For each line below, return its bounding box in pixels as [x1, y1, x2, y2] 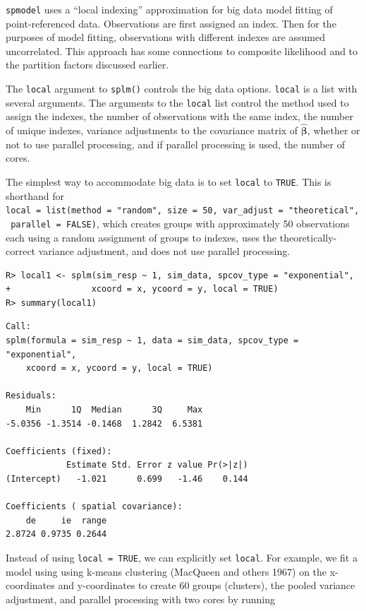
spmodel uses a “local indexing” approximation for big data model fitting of [6, 2, 333, 16]
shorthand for [6, 188, 65, 203]
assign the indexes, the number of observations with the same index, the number [6, 109, 353, 124]
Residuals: [6, 391, 56, 401]
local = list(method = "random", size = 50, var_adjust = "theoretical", [6, 206, 360, 216]
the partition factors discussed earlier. [6, 57, 169, 72]
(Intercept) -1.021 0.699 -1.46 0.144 [6, 474, 248, 484]
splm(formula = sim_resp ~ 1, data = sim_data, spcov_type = [6, 336, 299, 346]
